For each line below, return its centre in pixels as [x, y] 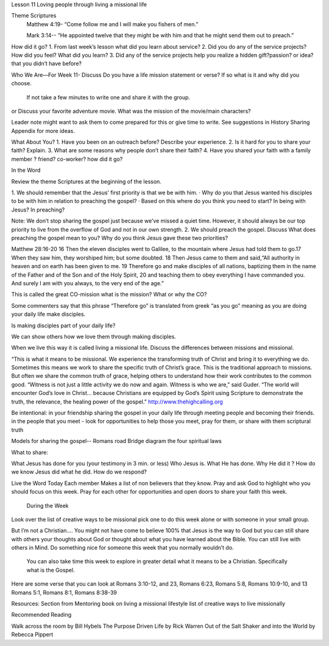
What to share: [30, 452]
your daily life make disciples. [48, 314]
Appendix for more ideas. [43, 130]
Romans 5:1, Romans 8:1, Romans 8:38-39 [64, 592]
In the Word [26, 170]
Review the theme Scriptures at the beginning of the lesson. [86, 181]
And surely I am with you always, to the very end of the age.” [87, 283]
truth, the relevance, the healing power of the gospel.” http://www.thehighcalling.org [117, 402]
